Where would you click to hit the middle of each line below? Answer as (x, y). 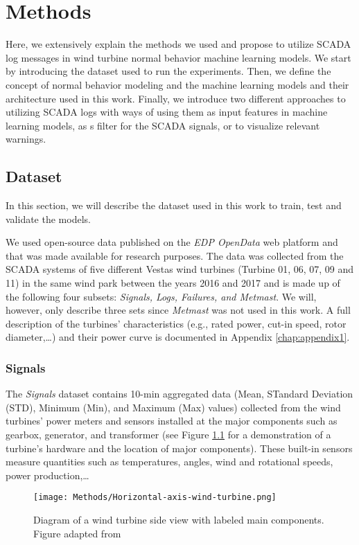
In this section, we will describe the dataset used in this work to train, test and (174, 205)
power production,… (47, 475)
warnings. (26, 139)
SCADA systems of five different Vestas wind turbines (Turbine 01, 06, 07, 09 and (180, 269)
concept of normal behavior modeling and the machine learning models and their (177, 84)
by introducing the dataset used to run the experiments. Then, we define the (168, 71)
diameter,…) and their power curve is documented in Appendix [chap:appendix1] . (178, 337)
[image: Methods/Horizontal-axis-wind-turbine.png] (155, 498)
